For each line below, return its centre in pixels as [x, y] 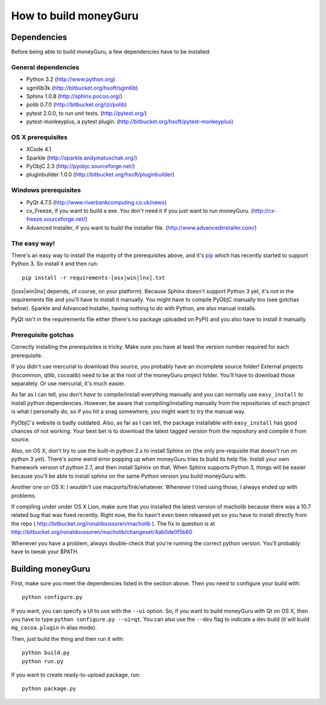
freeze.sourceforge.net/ [56, 219]
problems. [24, 495]
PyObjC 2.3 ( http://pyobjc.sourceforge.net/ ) [81, 166]
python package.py [49, 689]
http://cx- [265, 211]
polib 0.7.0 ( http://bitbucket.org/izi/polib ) [76, 105]
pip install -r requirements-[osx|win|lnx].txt [94, 278]
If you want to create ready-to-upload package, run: [76, 675]
